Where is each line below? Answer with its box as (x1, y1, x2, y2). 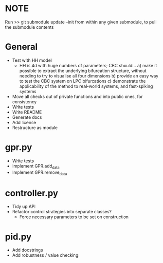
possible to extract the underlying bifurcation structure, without (19, 68, 147, 74)
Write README (12, 109, 42, 115)
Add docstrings (12, 247, 43, 253)
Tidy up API (12, 204, 36, 209)
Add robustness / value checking (12, 252, 79, 258)
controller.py (5, 188, 58, 199)
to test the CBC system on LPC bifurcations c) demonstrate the (19, 78, 146, 84)
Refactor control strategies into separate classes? (12, 209, 112, 215)
